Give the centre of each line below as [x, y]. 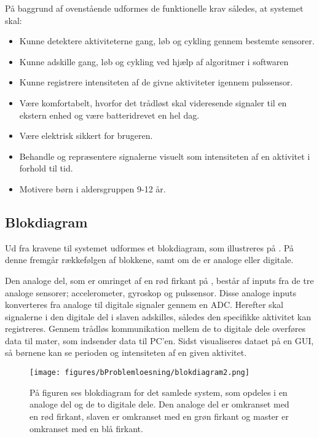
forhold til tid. [46, 168]
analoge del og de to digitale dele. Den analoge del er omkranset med [159, 404]
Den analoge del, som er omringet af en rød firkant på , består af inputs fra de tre [159, 280]
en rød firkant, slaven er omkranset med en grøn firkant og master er [159, 416]
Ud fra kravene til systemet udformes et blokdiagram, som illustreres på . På [149, 247]
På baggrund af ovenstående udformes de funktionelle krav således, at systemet [154, 8]
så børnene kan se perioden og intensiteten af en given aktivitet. [126, 352]
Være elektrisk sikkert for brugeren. [86, 136]
